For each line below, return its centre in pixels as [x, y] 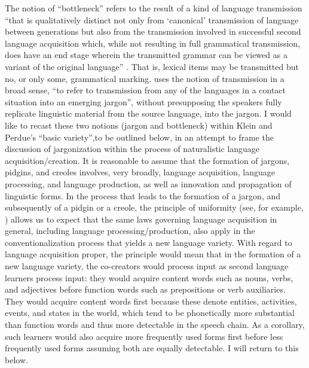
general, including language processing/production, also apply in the [130, 231]
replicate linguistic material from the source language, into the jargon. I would [148, 113]
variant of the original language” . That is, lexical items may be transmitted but [152, 66]
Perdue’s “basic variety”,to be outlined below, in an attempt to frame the [140, 137]
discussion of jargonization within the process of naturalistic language [132, 149]
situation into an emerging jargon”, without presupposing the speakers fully [143, 101]
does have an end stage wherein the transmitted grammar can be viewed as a [146, 55]
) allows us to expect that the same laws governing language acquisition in [141, 219]
